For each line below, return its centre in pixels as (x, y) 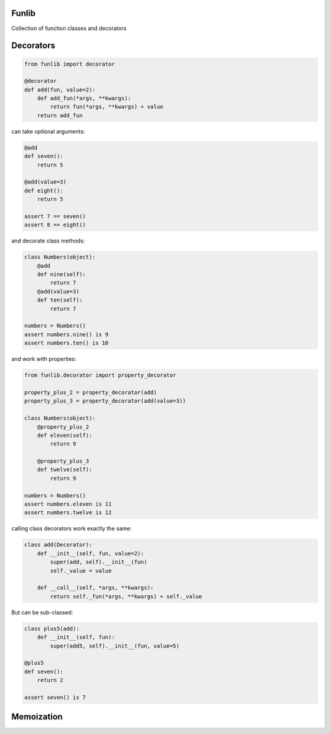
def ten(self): (60, 300)
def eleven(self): (65, 435)
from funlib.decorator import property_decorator (100, 375)
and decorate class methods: (48, 241)
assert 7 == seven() (55, 216)
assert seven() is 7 (55, 697)
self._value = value (81, 570)
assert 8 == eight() (55, 225)
